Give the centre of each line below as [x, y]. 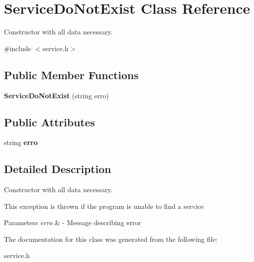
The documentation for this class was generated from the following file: [111, 239]
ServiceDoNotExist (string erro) [56, 95]
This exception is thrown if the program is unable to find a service [104, 206]
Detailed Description [58, 169]
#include [18, 48]
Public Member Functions [71, 74]
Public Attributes [50, 122]
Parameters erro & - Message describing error [72, 222]
